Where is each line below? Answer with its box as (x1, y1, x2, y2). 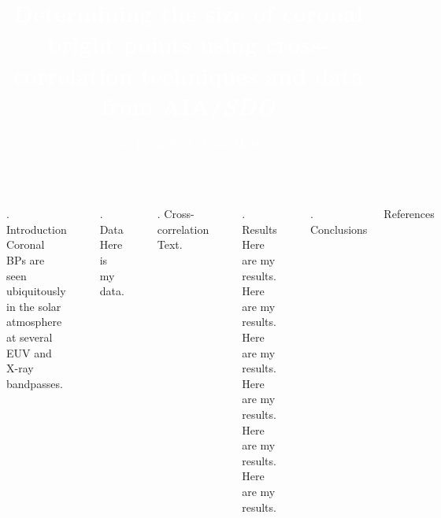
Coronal (6, 236, 45, 253)
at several (6, 329, 53, 346)
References (384, 205, 435, 222)
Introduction (6, 220, 67, 237)
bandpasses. (6, 375, 63, 391)
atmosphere (6, 313, 62, 330)
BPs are (6, 252, 45, 268)
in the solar (6, 298, 61, 314)
